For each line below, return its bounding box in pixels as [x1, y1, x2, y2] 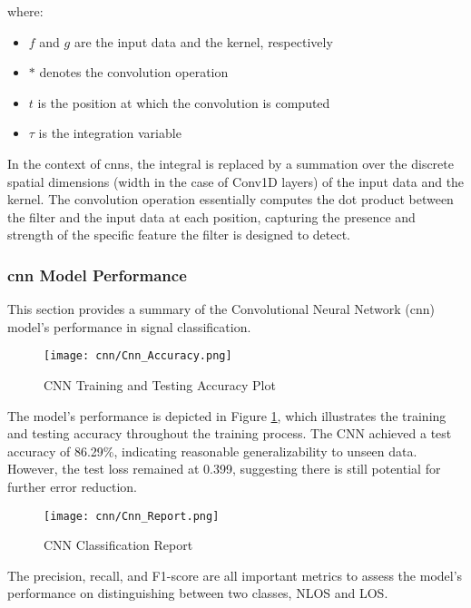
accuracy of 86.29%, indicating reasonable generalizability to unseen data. [7, 441, 417, 460]
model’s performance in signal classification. [7, 317, 251, 336]
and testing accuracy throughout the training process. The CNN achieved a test [7, 424, 452, 443]
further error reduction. [7, 476, 137, 495]
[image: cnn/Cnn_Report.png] [44, 509, 220, 523]
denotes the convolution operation [39, 63, 229, 82]
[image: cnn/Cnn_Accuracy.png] [44, 349, 232, 363]
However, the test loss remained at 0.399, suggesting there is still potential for [7, 459, 441, 478]
